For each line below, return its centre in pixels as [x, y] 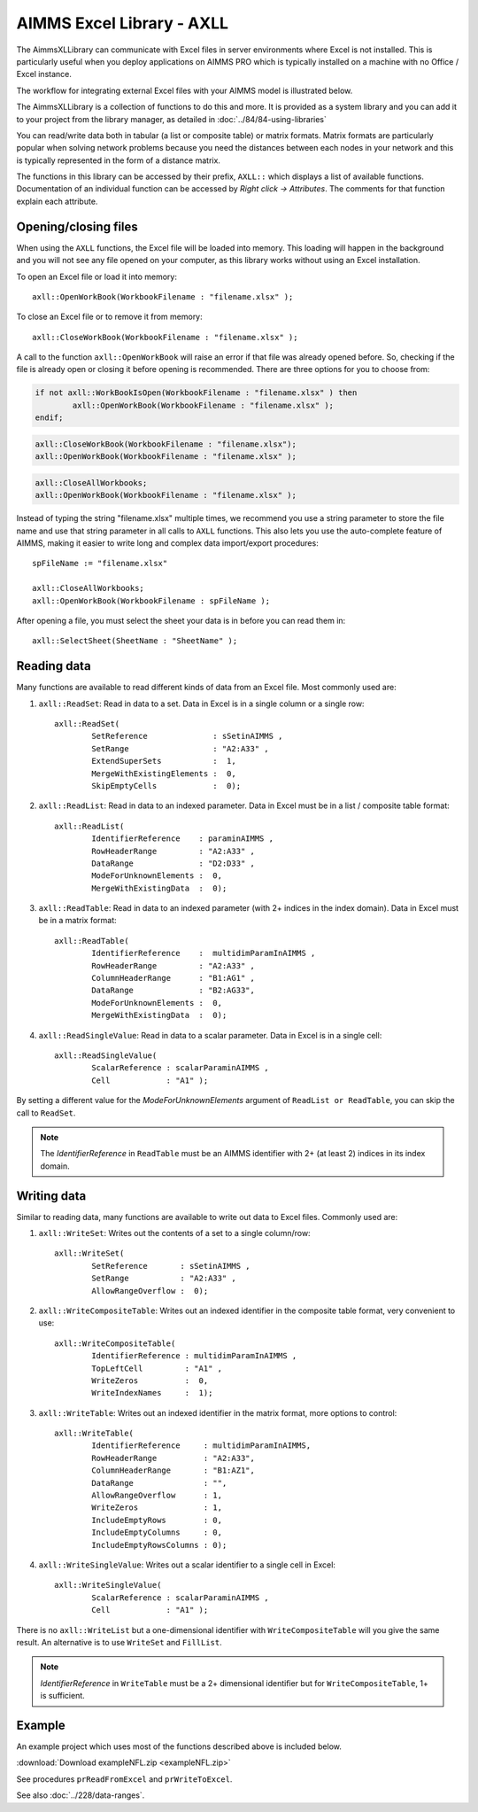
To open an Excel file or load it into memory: [96, 276]
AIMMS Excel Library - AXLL [123, 23]
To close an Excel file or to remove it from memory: [109, 317]
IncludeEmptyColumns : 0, [157, 1532]
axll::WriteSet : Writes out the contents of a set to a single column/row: [174, 1233]
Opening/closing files [77, 226]
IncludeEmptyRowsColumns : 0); [159, 1545]
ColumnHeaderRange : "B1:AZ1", [173, 1470]
